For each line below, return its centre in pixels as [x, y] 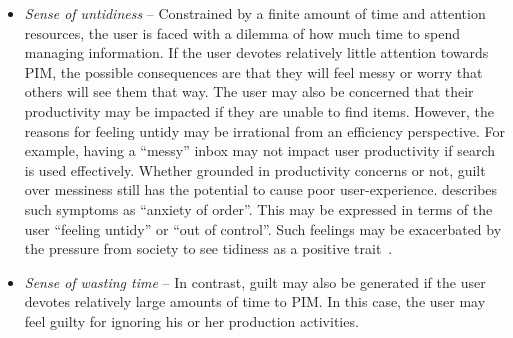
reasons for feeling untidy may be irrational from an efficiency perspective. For [265, 130]
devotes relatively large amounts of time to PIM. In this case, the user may [255, 301]
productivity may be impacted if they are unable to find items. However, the [259, 110]
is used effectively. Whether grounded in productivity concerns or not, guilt [255, 169]
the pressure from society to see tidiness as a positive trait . [208, 248]
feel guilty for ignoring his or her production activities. [191, 320]
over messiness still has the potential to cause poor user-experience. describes [261, 189]
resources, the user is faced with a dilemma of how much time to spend [242, 32]
